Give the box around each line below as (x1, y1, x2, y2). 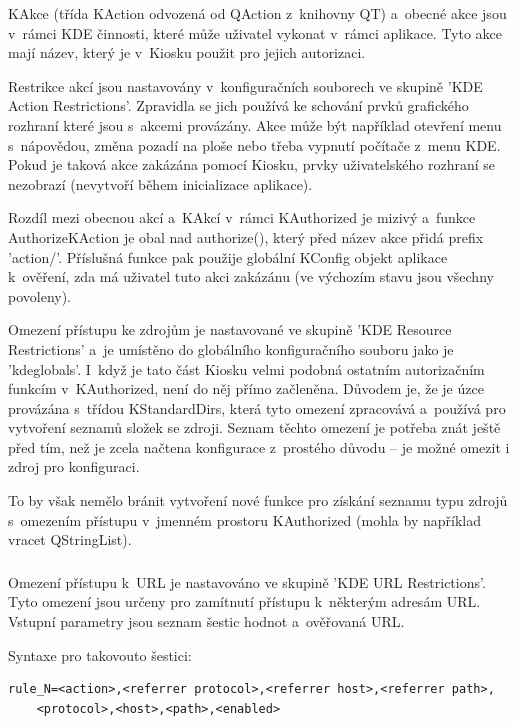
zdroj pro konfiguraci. (8, 456, 140, 477)
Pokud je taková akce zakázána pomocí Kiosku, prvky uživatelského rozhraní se (8, 154, 496, 175)
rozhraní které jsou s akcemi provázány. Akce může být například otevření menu (8, 114, 502, 135)
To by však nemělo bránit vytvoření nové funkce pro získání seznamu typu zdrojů (8, 490, 508, 511)
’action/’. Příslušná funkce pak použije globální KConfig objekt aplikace (8, 246, 448, 267)
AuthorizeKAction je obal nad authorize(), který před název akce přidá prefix (8, 226, 484, 247)
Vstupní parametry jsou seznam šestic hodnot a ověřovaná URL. (8, 610, 405, 631)
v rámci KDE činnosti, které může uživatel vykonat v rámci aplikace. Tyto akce (8, 22, 503, 43)
